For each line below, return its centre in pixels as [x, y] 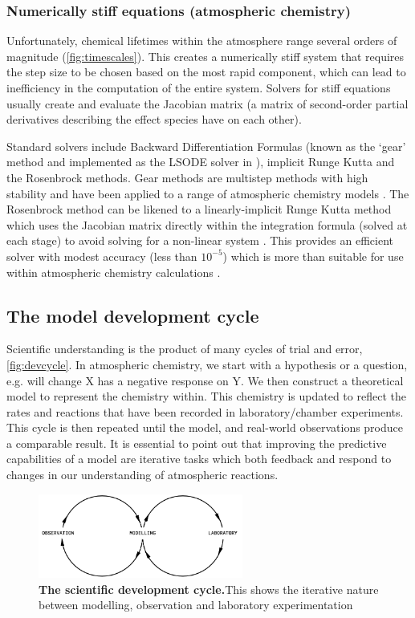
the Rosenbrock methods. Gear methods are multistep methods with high [187, 177]
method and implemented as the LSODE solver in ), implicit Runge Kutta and [201, 162]
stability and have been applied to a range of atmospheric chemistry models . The [208, 193]
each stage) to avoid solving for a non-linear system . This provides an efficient [200, 240]
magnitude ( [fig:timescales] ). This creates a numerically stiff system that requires [205, 56]
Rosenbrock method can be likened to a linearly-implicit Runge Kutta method [199, 209]
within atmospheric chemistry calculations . [114, 272]
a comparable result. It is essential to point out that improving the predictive [197, 443]
